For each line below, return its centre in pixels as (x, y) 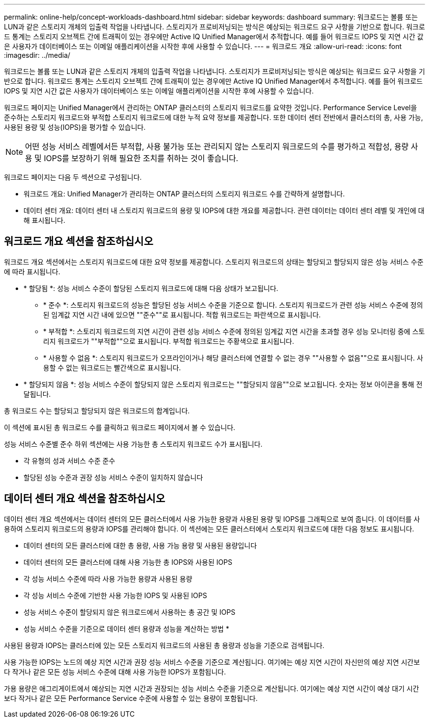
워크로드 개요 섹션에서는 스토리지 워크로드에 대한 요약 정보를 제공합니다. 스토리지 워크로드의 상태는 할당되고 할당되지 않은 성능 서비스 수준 (214, 262)
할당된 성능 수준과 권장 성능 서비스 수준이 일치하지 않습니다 (113, 477)
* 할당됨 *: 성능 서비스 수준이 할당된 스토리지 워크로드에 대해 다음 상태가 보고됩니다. (151, 288)
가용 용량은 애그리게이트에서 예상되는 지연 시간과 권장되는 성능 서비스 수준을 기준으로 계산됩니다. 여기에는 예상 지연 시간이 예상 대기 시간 (212, 688)
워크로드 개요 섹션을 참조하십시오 (79, 241)
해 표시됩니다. (45, 220)
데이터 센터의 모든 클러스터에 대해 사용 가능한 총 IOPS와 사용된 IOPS (128, 562)
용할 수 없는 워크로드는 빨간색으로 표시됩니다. (112, 367)
